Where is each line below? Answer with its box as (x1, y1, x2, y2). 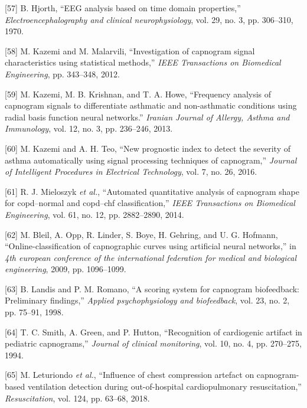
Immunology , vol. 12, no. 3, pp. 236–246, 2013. (5, 122, 173, 135)
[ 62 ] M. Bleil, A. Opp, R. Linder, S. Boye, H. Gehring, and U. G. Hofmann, (5, 228, 278, 240)
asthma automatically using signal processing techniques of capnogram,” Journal (5, 154, 297, 166)
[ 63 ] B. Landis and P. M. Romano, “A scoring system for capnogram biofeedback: (5, 282, 300, 295)
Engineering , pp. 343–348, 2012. (5, 67, 120, 80)
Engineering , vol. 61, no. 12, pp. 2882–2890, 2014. (5, 208, 184, 220)
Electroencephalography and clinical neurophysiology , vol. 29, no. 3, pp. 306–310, (5, 13, 293, 25)
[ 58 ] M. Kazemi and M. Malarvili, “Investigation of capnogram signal (5, 44, 255, 57)
